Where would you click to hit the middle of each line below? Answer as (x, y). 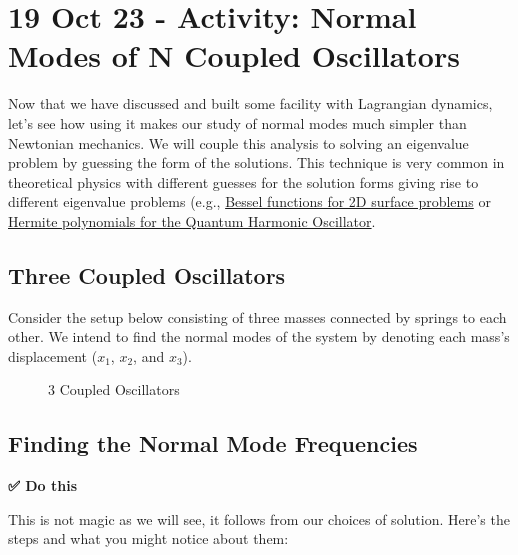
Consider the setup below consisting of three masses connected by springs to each (257, 316)
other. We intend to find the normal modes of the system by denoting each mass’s (259, 336)
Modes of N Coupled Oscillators (234, 55)
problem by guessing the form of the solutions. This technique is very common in (256, 162)
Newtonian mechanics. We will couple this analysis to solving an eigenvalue (238, 142)
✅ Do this (42, 485)
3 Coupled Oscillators (114, 389)
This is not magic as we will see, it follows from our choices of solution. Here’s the (259, 518)
